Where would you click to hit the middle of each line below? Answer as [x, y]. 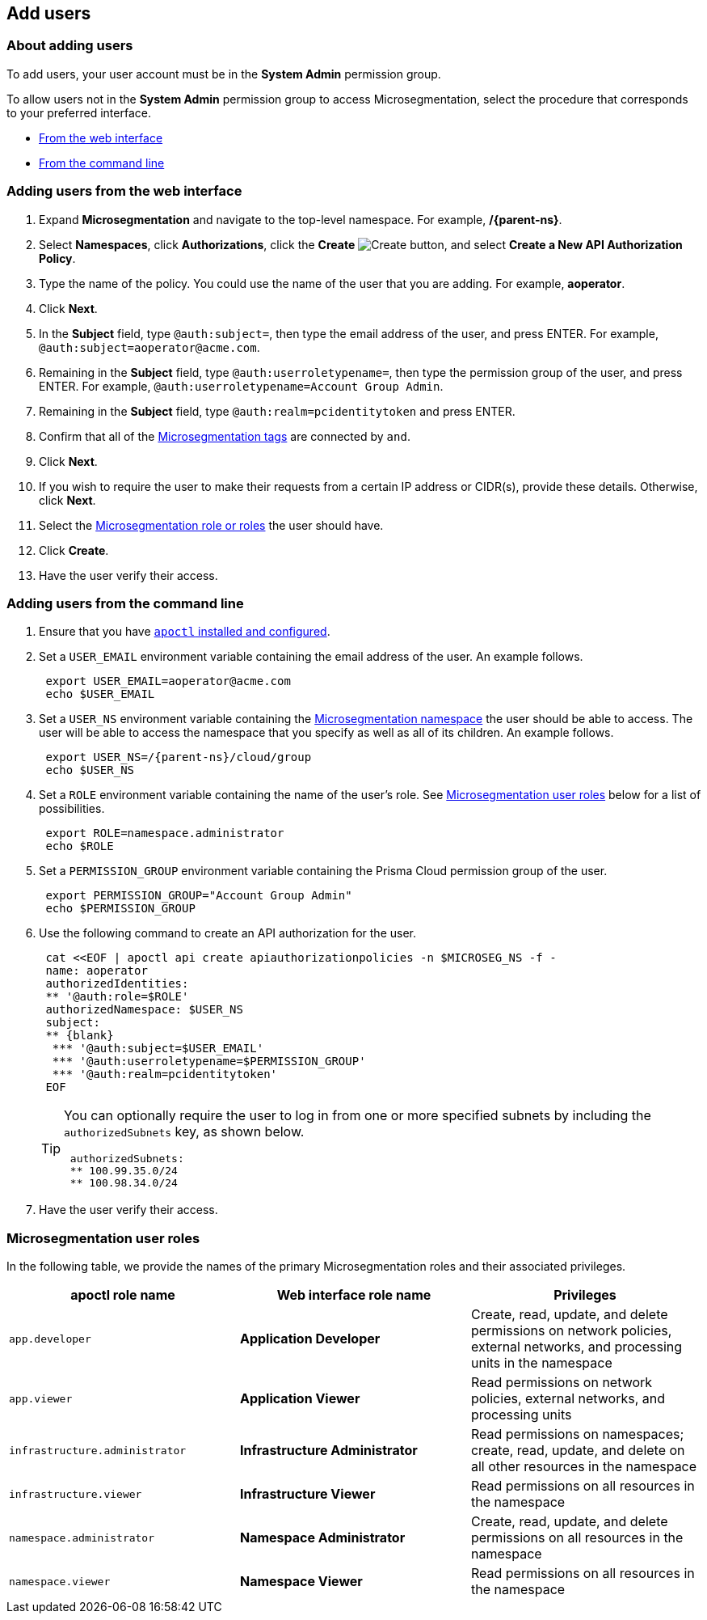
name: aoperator [97, 971]
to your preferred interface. [79, 112]
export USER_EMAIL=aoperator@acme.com [168, 681]
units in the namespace [541, 1363]
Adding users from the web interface [124, 191]
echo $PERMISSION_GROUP [120, 909]
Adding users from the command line [125, 603]
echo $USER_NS [90, 770]
